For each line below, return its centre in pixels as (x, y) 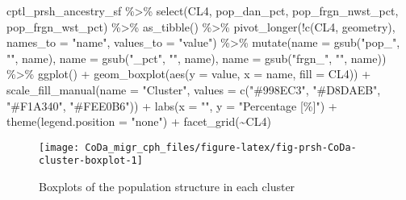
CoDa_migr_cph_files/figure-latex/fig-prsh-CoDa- (221, 147)
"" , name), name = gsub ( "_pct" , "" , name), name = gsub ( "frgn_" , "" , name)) (197, 58)
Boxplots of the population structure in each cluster (167, 187)
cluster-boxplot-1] (91, 161)
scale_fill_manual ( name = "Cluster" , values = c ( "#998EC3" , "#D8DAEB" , (194, 89)
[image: (59, 147)
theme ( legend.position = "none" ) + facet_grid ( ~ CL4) (139, 121)
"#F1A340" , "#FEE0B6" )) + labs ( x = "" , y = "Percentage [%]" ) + (172, 105)
